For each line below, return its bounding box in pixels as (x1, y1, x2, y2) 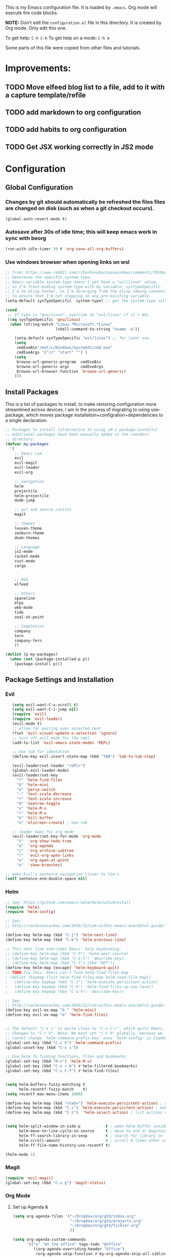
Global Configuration (5, 183, 73, 192)
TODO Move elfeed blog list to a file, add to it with (5, 82, 165, 91)
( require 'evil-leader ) (12, 716, 63, 722)
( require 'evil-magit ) (5, 1176, 53, 1181)
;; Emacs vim (14, 451, 42, 456)
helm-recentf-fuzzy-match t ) (18, 1086, 88, 1092)
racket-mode (14, 554, 40, 559)
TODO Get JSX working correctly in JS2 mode (5, 143, 154, 151)
